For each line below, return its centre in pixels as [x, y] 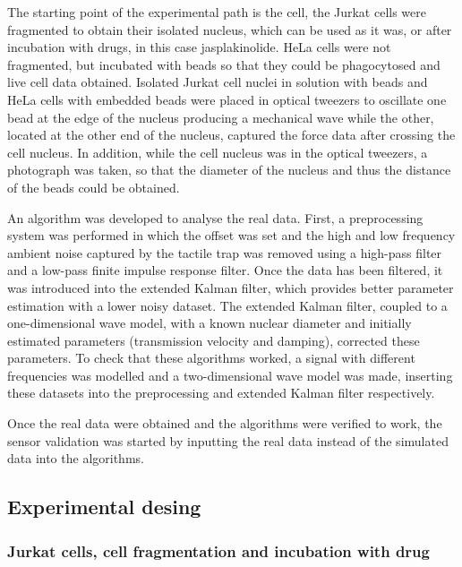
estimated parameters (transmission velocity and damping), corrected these [214, 340]
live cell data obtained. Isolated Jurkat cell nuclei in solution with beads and [218, 82]
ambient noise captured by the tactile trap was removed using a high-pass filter [225, 252]
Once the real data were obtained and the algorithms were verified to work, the [225, 423]
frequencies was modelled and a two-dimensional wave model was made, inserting [230, 375]
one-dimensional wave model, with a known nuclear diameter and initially [210, 323]
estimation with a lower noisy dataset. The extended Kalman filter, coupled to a [227, 305]
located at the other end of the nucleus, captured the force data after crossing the [231, 135]
